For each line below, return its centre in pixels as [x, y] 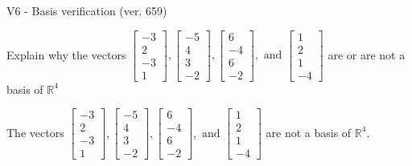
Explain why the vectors [66, 54]
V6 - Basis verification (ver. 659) [87, 10]
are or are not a [367, 54]
